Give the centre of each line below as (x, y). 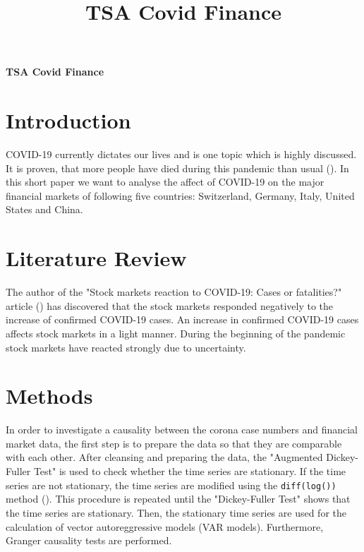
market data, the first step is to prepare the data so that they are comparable (174, 443)
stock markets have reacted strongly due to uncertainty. (126, 347)
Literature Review (96, 258)
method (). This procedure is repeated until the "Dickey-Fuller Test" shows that (178, 499)
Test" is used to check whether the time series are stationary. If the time (190, 471)
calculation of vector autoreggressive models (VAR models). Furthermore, (165, 526)
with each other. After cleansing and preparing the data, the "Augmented (164, 457)
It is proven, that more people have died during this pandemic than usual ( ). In (177, 168)
